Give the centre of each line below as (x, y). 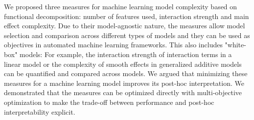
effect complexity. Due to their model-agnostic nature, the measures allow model (125, 26)
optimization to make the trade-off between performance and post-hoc (109, 102)
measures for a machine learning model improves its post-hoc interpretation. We (124, 83)
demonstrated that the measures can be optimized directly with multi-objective (123, 92)
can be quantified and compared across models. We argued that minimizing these (126, 73)
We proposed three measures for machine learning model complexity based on (121, 6)
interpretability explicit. (40, 111)
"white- (235, 45)
